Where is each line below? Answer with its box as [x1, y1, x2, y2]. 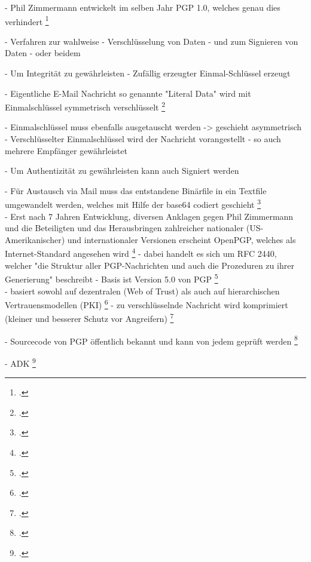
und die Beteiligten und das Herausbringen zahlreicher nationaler [5, 222, 244, 234]
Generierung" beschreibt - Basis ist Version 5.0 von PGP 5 [5, 271, 218, 285]
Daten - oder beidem [5, 47, 81, 59]
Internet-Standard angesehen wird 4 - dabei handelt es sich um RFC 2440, [5, 245, 277, 260]
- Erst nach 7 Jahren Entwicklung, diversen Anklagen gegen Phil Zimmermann [5, 210, 294, 222]
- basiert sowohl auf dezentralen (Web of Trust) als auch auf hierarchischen [5, 284, 280, 297]
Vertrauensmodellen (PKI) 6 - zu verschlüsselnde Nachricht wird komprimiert [5, 297, 288, 311]
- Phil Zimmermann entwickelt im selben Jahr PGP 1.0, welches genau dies [5, 1, 280, 13]
